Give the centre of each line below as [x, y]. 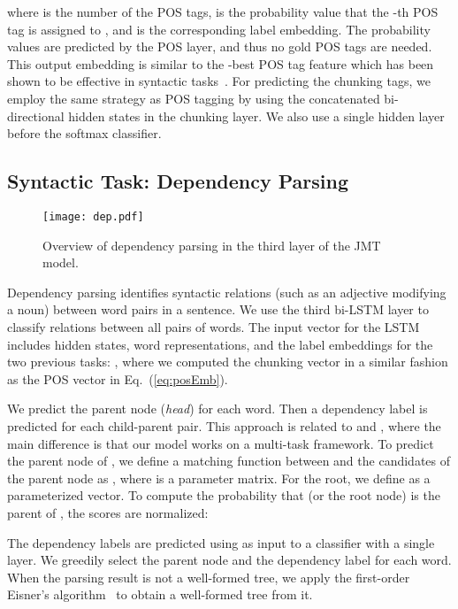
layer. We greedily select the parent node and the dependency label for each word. [229, 560]
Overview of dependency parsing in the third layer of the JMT [212, 245]
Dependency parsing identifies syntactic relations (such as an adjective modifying [227, 292]
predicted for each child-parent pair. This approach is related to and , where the [224, 425]
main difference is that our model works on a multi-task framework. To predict [221, 443]
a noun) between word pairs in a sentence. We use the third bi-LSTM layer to [218, 309]
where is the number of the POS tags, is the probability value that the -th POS [223, 12]
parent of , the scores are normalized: [108, 512]
